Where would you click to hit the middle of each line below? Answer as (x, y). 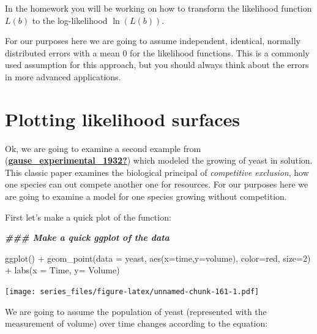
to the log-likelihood (70, 20)
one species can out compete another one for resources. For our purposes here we (157, 184)
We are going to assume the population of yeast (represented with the (136, 311)
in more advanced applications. (63, 76)
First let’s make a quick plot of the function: (88, 217)
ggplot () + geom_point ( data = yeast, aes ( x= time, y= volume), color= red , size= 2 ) (158, 258)
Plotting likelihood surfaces (122, 119)
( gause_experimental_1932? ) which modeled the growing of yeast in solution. (159, 160)
